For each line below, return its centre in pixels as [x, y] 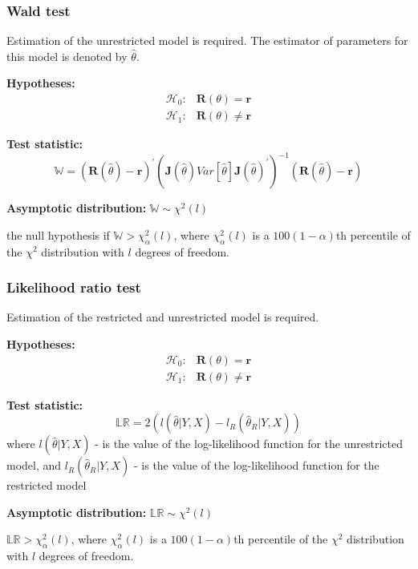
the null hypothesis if [58, 234]
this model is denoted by [67, 56]
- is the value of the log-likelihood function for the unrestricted [249, 444]
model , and [34, 465]
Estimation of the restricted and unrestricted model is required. [163, 317]
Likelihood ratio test [74, 287]
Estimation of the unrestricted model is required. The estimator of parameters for [207, 40]
